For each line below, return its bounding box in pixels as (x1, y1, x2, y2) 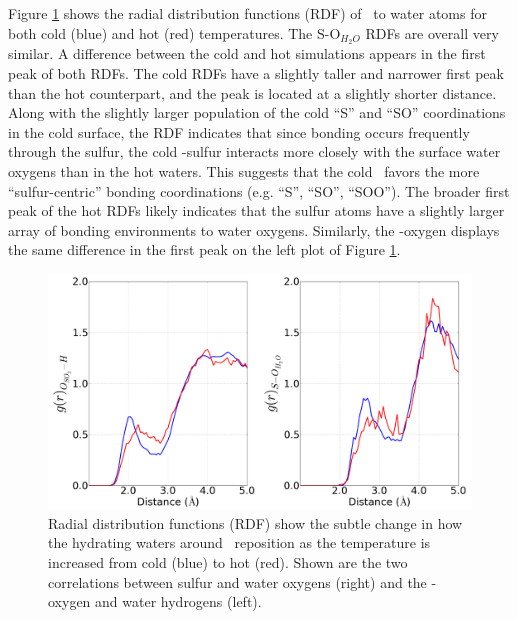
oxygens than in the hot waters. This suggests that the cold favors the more (8, 161, 480, 182)
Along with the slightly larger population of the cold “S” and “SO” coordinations (8, 102, 506, 123)
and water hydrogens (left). (95, 591, 262, 612)
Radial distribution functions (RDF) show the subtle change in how (48, 512, 463, 533)
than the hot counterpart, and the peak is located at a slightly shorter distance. (8, 82, 497, 103)
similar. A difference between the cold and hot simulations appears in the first (8, 43, 486, 64)
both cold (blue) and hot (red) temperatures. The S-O (8, 22, 341, 43)
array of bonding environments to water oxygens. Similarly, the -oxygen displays (8, 219, 500, 240)
